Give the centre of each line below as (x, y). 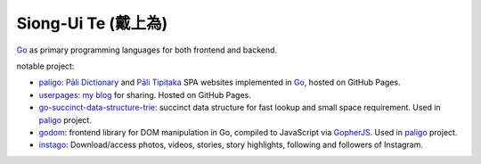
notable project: (45, 66)
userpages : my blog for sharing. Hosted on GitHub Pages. (145, 94)
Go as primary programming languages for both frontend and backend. (147, 50)
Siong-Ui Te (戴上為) (92, 23)
